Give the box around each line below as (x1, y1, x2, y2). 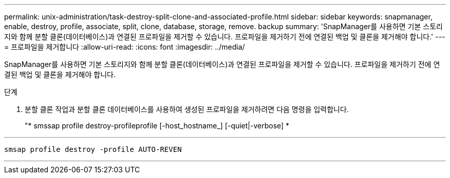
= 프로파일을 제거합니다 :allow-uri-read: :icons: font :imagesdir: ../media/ (4, 42, 245, 51)
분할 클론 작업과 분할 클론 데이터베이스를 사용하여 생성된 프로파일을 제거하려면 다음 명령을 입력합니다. (25, 105, 349, 114)
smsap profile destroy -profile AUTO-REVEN (4, 145, 182, 153)
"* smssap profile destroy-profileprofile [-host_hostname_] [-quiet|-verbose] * (25, 121, 290, 130)
